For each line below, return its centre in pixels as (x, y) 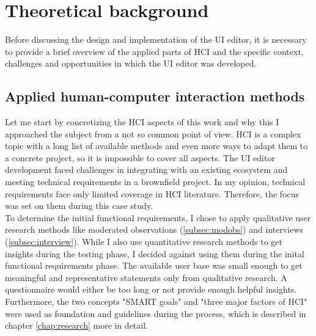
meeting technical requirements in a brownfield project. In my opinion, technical (155, 182)
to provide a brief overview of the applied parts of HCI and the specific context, (154, 51)
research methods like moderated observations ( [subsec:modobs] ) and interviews (154, 229)
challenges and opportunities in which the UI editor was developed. (131, 63)
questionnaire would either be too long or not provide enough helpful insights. (151, 289)
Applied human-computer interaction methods (155, 96)
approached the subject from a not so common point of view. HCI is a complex (153, 133)
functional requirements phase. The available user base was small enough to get (154, 265)
